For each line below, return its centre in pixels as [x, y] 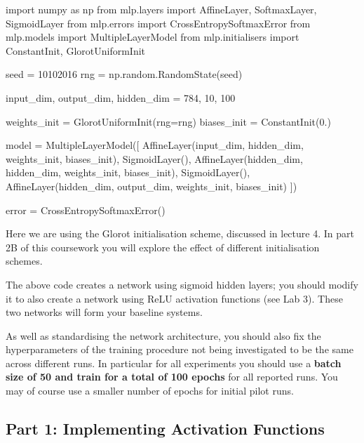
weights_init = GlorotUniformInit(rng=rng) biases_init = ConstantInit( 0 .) [168, 121]
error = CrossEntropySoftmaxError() [86, 210]
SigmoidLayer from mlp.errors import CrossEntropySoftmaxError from [158, 23]
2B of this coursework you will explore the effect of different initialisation [163, 247]
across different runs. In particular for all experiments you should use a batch [174, 363]
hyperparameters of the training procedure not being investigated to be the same [180, 349]
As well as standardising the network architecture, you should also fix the [163, 335]
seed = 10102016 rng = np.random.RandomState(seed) [124, 74]
